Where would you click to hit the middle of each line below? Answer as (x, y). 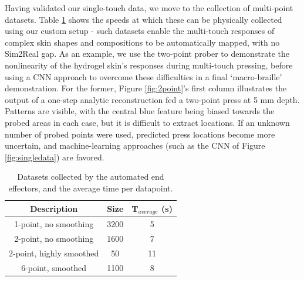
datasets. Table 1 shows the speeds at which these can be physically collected (143, 19)
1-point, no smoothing (54, 224)
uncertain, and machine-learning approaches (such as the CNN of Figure (135, 145)
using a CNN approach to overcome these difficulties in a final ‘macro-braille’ (143, 76)
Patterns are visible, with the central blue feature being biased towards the (140, 111)
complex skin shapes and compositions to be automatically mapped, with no (142, 42)
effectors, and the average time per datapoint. (91, 188)
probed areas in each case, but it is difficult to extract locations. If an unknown (147, 122)
